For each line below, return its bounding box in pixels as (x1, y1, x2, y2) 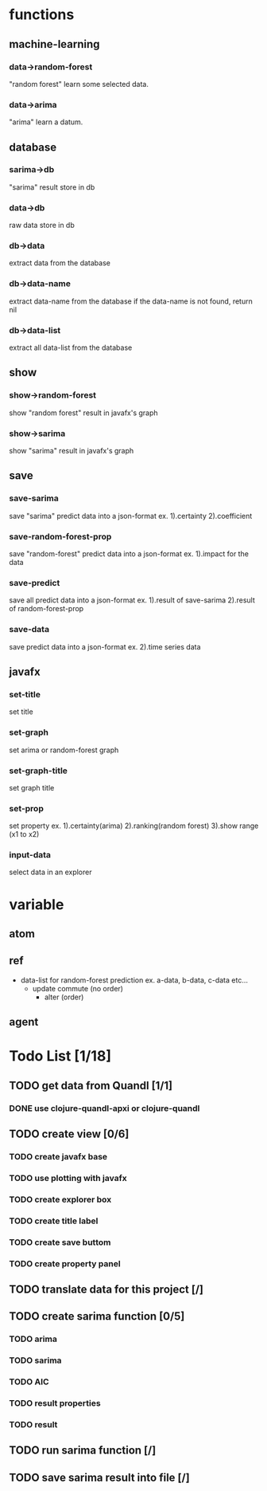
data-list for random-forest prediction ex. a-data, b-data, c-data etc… (20, 975, 249, 985)
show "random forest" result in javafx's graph (9, 408, 158, 418)
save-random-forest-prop (9, 531, 112, 542)
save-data (9, 624, 50, 635)
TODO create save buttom (9, 1237, 111, 1248)
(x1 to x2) (9, 830, 40, 839)
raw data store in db (9, 221, 75, 230)
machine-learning (9, 37, 100, 51)
